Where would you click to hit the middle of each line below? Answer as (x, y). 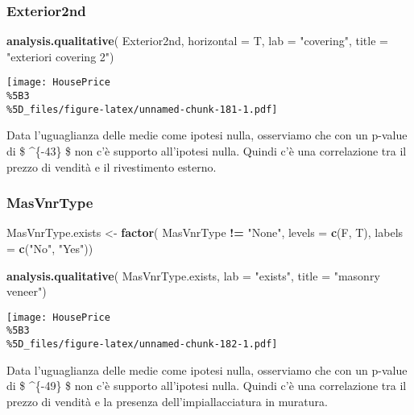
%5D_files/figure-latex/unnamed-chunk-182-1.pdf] (142, 344)
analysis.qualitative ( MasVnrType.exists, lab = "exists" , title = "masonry (193, 275)
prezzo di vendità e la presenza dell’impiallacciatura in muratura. (167, 401)
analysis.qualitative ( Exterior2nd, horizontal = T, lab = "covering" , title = (197, 41)
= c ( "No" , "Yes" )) (50, 248)
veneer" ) (27, 291)
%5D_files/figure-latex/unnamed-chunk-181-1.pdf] (142, 109)
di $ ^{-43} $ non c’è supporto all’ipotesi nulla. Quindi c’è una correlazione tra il (207, 150)
